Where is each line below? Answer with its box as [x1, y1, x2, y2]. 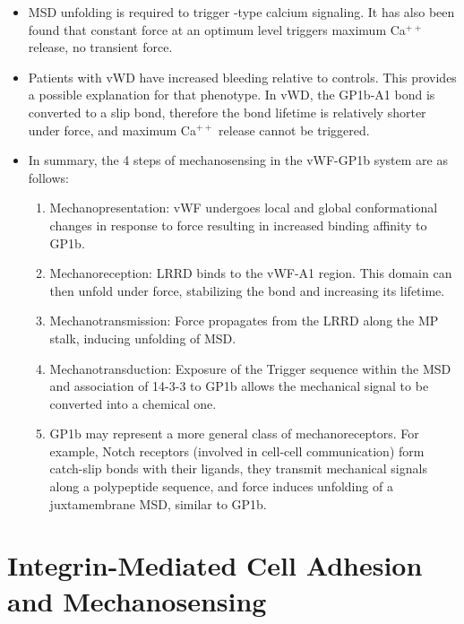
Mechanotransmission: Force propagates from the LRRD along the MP [49, 311, 439, 330]
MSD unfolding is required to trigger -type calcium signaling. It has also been [28, 3, 455, 21]
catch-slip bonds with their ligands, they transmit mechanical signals [49, 459, 427, 478]
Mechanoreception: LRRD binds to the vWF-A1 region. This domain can [49, 264, 452, 282]
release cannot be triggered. [219, 120, 370, 139]
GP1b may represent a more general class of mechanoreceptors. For [49, 424, 419, 443]
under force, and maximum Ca [28, 120, 196, 139]
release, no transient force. [28, 38, 173, 56]
